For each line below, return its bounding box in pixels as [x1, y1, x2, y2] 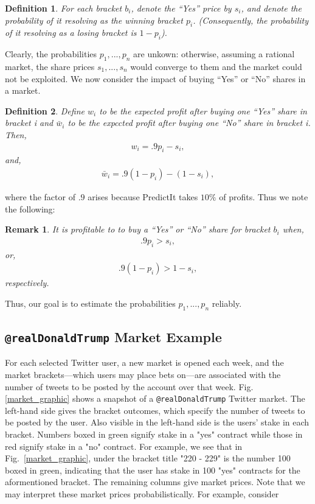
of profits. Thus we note [219, 191, 308, 203]
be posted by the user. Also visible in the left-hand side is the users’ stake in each [5, 416, 310, 429]
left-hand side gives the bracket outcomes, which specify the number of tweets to [5, 404, 305, 416]
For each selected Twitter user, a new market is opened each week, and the [5, 356, 284, 369]
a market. [5, 84, 41, 97]
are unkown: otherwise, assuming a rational [133, 47, 295, 60]
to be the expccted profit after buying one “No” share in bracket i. [67, 116, 311, 129]
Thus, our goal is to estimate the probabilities [5, 296, 176, 309]
